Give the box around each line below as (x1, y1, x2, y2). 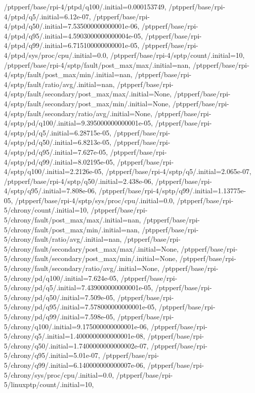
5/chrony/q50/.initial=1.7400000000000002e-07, (4, 340, 149, 350)
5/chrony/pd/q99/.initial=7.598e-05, (4, 311, 115, 321)
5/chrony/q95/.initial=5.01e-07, (4, 350, 100, 360)
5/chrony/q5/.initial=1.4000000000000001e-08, (4, 331, 145, 341)
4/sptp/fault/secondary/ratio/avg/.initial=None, (4, 108, 153, 118)
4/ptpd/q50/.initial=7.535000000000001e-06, (4, 21, 139, 31)
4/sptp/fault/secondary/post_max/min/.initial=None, (4, 98, 170, 108)
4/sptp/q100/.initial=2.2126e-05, (4, 166, 104, 176)
